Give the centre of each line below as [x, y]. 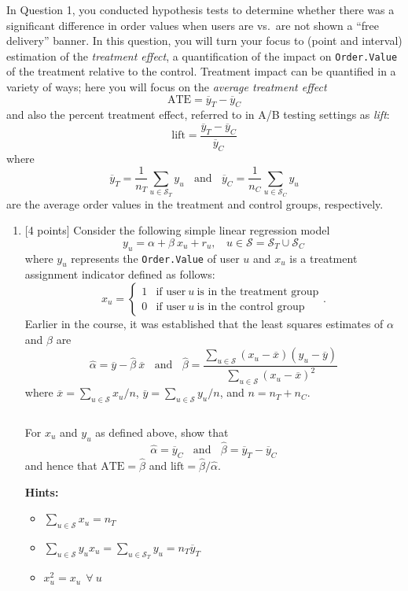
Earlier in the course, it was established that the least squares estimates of [204, 324]
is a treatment [323, 258]
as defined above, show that [162, 432]
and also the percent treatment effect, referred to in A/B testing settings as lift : [198, 115]
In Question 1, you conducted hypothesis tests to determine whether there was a [200, 9]
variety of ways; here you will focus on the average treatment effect [167, 87]
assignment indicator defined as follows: [120, 274]
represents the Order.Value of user [155, 258]
